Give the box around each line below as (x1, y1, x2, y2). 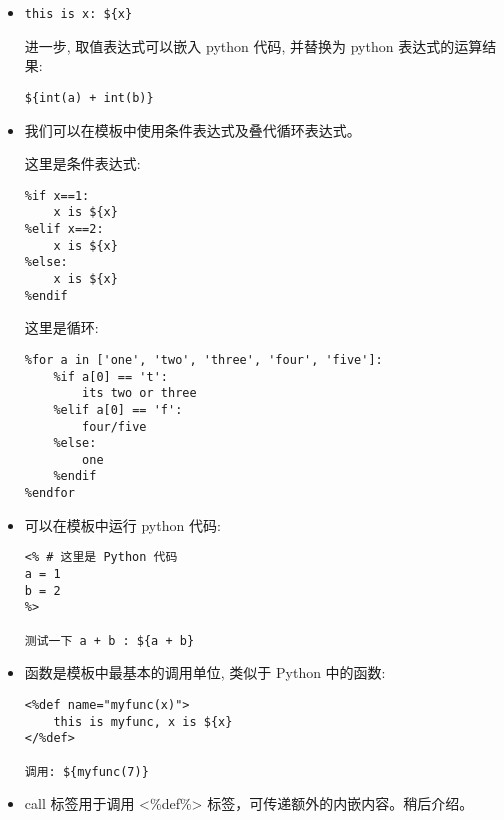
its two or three (82, 386, 197, 401)
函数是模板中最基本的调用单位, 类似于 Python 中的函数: (24, 662, 386, 683)
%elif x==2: (24, 222, 104, 236)
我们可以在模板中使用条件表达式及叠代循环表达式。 (24, 119, 361, 140)
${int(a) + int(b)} (24, 90, 154, 105)
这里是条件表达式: (24, 153, 141, 174)
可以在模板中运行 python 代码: (24, 514, 221, 535)
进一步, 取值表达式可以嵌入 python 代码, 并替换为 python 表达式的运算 (24, 35, 483, 56)
